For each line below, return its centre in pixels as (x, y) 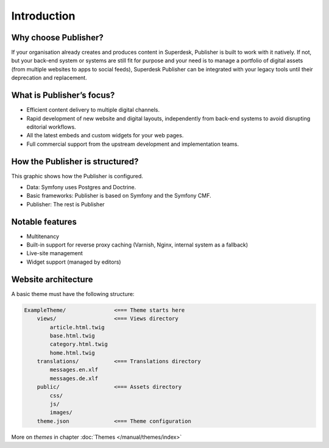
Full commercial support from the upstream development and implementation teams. (133, 144)
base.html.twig (73, 335)
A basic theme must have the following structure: (73, 294)
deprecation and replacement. (49, 78)
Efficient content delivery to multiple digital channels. (93, 110)
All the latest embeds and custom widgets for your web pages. (105, 135)
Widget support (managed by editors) (74, 262)
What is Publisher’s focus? (63, 96)
